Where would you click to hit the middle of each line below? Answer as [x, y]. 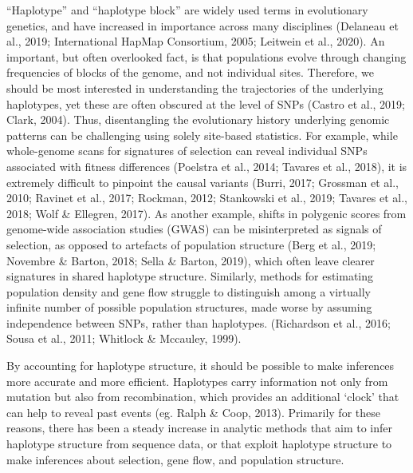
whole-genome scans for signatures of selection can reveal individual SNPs [187, 151]
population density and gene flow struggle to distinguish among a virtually [189, 291]
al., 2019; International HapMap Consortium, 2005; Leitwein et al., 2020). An [196, 41]
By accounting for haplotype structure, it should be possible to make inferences [201, 366]
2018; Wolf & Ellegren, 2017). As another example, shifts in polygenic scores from [206, 213]
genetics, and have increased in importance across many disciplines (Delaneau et [203, 25]
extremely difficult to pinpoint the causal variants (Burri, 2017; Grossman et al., [203, 182]
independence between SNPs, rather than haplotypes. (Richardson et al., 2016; [199, 322]
